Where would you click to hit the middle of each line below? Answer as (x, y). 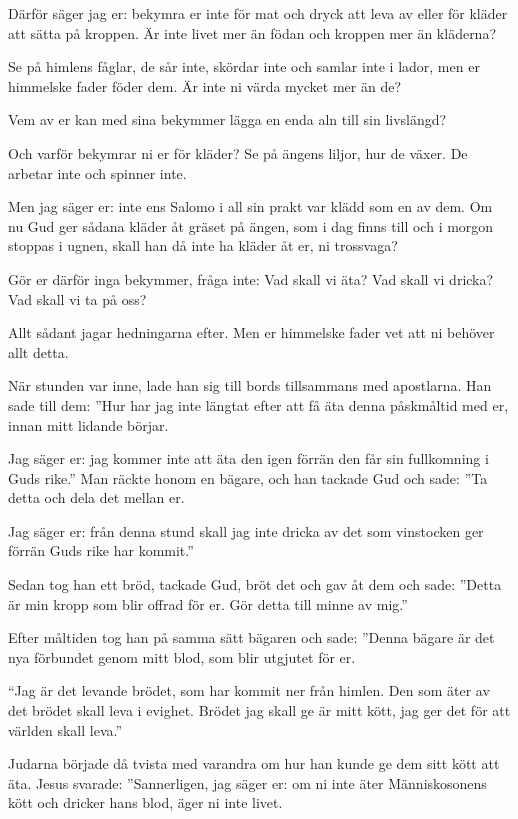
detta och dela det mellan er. (96, 497)
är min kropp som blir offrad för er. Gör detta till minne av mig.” (208, 603)
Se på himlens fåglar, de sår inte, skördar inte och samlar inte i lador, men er (244, 66)
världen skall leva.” (65, 729)
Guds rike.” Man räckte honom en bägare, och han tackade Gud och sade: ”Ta (248, 477)
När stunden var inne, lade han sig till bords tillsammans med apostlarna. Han (250, 385)
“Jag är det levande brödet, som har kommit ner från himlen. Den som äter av (249, 690)
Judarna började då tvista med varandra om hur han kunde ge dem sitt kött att (254, 763)
